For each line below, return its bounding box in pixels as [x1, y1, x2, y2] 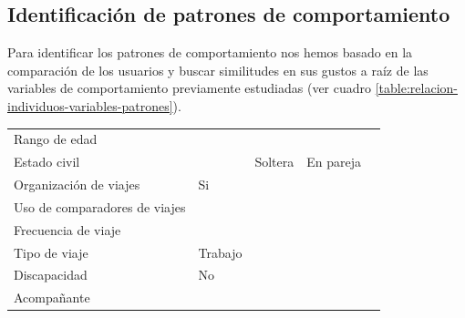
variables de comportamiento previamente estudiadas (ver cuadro [7, 78, 372, 97]
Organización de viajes [14, 175, 140, 194]
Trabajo [198, 242, 243, 262]
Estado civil [14, 152, 80, 171]
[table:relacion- [375, 78, 458, 97]
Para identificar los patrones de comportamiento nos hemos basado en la [7, 43, 413, 62]
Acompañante [14, 288, 90, 307]
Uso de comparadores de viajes [14, 197, 186, 216]
